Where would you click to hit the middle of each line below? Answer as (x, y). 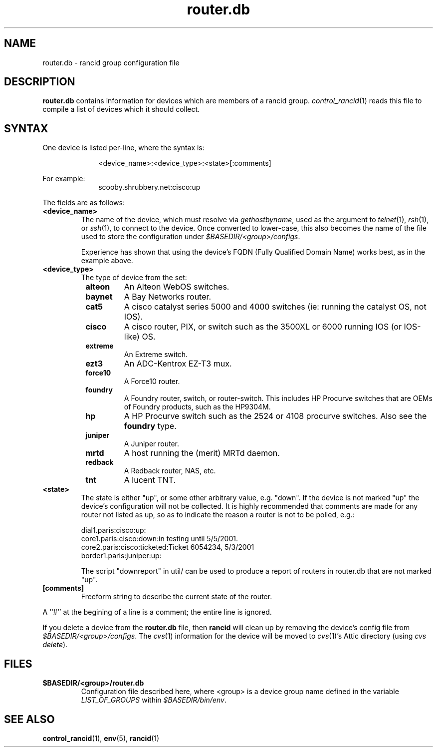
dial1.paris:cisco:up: (113, 530)
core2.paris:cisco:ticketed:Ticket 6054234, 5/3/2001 (168, 547)
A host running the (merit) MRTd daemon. (202, 453)
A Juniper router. (152, 444)
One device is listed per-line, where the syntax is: (123, 148)
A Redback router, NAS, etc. (170, 471)
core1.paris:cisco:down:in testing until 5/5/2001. (159, 539)
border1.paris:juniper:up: (121, 556)
